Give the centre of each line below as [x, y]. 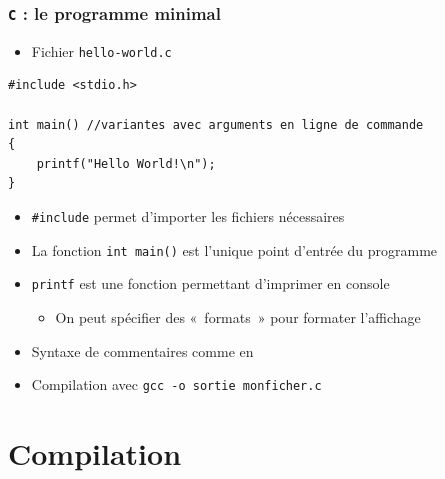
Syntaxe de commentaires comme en [142, 350]
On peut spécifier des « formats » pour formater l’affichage [238, 316]
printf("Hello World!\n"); [126, 163]
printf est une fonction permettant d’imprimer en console [210, 283]
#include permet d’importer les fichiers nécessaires [188, 216]
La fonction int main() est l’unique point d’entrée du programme [234, 249]
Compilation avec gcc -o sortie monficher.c [176, 384]
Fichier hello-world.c [101, 50]
